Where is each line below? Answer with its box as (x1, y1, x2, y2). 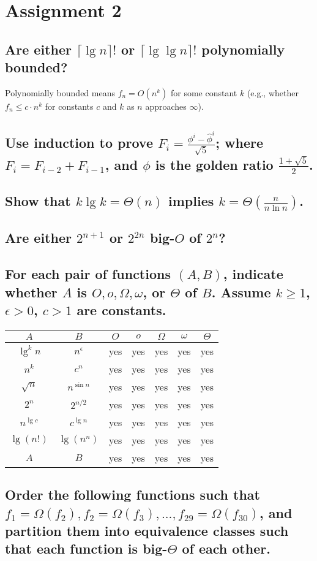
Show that (5, 191, 71, 210)
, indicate (223, 264, 283, 283)
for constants (45, 99, 94, 112)
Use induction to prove (5, 133, 153, 152)
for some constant (170, 86, 237, 99)
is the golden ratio (155, 155, 274, 174)
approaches (145, 99, 187, 112)
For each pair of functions (5, 264, 171, 283)
